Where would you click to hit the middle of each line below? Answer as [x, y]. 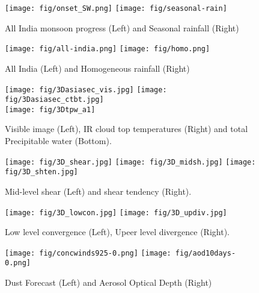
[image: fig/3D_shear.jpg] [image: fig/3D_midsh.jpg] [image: [130, 162]
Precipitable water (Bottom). [58, 141]
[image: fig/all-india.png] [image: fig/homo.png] [108, 49]
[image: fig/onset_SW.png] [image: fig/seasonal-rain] [116, 8]
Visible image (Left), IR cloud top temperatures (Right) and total [126, 129]
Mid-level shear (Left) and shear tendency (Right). [98, 191]
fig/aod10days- [206, 253]
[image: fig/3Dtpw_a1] [50, 109]
